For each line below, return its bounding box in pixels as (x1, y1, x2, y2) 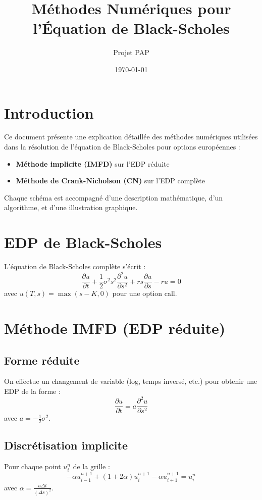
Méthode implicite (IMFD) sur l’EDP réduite (16, 158, 170, 169)
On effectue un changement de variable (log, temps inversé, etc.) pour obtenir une (4, 376, 257, 386)
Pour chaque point (4, 461, 61, 472)
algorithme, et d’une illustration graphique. (4, 202, 138, 213)
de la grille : (73, 461, 110, 472)
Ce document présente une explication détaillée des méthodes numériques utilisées (4, 131, 258, 142)
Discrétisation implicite (4, 437, 128, 453)
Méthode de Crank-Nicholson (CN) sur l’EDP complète (16, 175, 205, 186)
